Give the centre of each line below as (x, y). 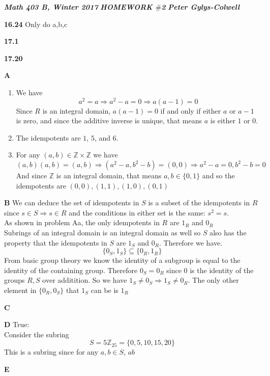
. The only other (213, 280)
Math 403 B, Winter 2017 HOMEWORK (78, 7)
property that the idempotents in (56, 242)
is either (223, 120)
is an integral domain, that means (109, 176)
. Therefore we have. (191, 242)
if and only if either (191, 110)
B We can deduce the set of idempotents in (72, 203)
